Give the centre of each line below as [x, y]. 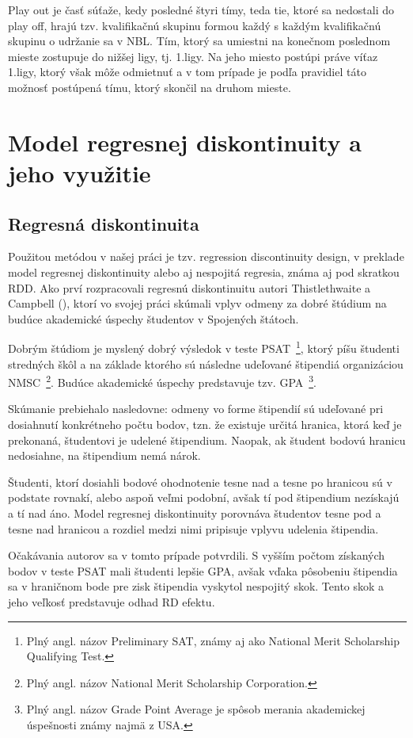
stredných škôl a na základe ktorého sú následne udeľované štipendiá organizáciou [206, 363]
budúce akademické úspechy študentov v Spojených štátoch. [153, 318]
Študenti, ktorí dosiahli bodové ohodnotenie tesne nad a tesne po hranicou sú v [200, 482]
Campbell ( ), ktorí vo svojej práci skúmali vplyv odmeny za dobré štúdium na [197, 303]
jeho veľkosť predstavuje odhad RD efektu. [112, 601]
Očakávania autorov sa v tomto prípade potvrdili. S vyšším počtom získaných [197, 555]
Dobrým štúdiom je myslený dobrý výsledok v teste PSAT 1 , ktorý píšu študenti [204, 347]
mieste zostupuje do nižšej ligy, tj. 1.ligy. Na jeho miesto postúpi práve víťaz [193, 56]
